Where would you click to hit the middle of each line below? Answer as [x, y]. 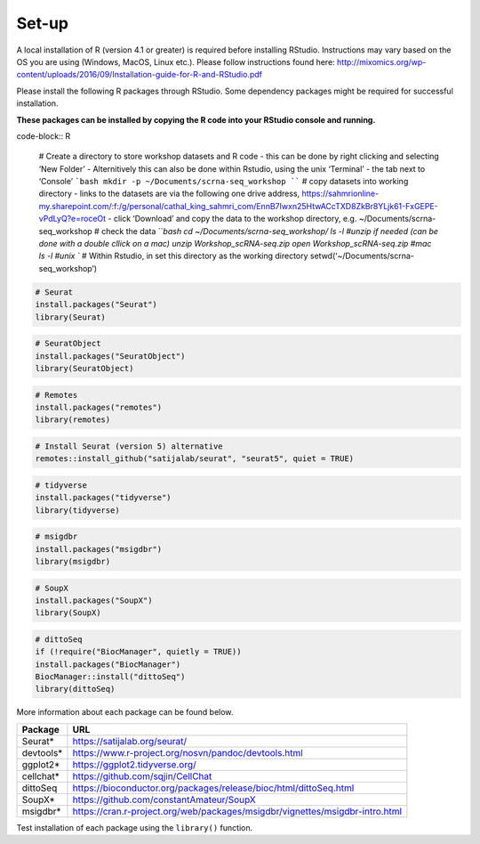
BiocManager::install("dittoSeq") [110, 677]
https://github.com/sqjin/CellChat [142, 776]
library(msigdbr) [73, 561]
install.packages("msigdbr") [99, 549]
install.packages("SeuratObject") [110, 356]
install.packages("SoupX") [94, 600]
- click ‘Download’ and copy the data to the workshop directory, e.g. [232, 219]
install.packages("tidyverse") [104, 498]
